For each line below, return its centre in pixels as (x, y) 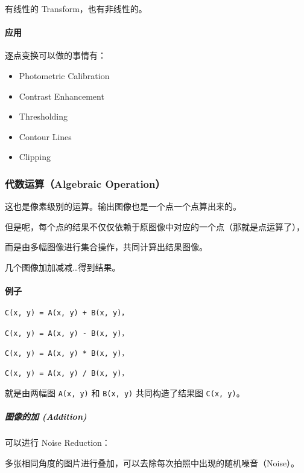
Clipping (35, 157)
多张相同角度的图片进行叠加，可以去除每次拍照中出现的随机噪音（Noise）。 (152, 462)
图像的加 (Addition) (46, 417)
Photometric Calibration (64, 75)
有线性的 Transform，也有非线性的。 (76, 8)
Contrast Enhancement (62, 96)
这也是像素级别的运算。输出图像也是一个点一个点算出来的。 (123, 206)
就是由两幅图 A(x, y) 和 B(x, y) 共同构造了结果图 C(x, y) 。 (125, 392)
